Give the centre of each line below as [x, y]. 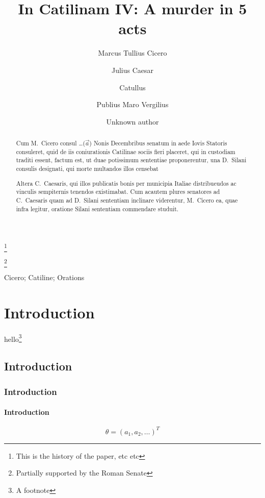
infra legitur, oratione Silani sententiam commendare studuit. [97, 208]
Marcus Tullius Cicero [132, 53]
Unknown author [132, 121]
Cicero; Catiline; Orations [44, 277]
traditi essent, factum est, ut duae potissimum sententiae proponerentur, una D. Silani [131, 160]
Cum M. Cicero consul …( [51, 143]
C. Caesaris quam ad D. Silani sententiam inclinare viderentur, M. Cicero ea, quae [127, 200]
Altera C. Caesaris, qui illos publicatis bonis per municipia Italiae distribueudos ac [126, 183]
